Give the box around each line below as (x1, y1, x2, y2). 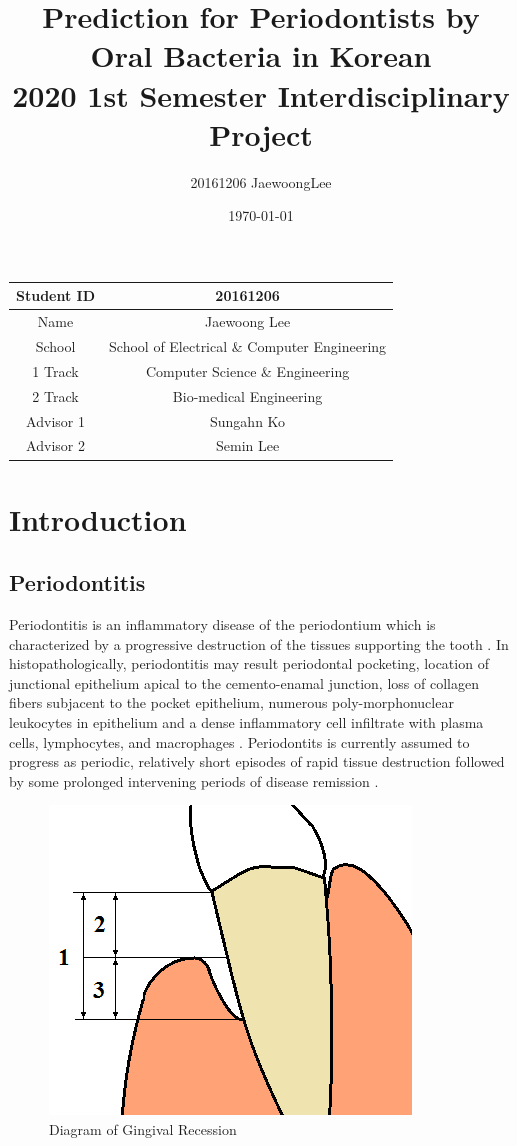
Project (209, 113, 313, 154)
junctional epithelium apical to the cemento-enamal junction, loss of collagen (9, 672, 479, 693)
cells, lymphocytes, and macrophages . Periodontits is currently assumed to (9, 731, 470, 752)
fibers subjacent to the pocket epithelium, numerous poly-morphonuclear (9, 692, 454, 713)
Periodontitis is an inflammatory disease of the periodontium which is (9, 614, 436, 635)
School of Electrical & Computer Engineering (109, 336, 387, 357)
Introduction (9, 498, 187, 539)
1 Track (32, 360, 79, 381)
